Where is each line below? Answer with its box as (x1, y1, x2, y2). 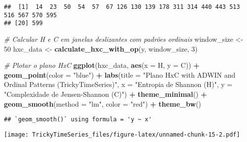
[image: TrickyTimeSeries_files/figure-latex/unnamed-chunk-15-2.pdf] (4, 131, 240, 138)
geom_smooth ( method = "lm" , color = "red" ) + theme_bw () (4, 98, 201, 109)
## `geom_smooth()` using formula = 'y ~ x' (4, 116, 152, 123)
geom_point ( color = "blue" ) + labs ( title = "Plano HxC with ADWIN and (4, 69, 236, 80)
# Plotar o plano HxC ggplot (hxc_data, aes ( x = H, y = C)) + (4, 60, 200, 70)
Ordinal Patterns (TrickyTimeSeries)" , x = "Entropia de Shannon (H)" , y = (4, 79, 233, 89)
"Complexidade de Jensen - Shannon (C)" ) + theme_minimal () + (4, 88, 207, 99)
